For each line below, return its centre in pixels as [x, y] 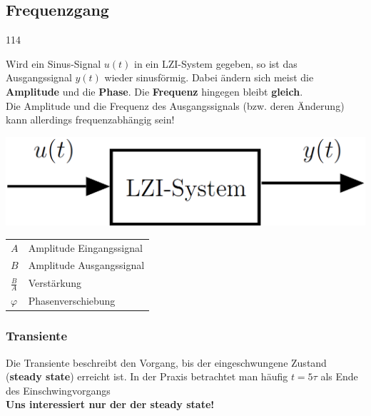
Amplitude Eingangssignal [85, 247]
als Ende [339, 376]
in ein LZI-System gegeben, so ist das [216, 63]
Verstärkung [55, 283]
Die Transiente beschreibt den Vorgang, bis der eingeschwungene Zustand [166, 362]
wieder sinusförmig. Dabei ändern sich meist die [209, 77]
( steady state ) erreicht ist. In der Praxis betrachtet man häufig [147, 376]
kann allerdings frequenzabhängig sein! [90, 120]
